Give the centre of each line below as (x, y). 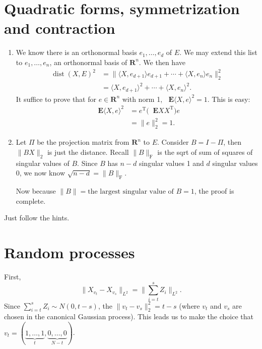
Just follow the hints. (37, 218)
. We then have (162, 62)
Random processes (70, 252)
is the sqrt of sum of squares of (205, 152)
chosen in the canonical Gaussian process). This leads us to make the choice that (129, 316)
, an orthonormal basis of (88, 62)
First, (13, 276)
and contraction (60, 28)
